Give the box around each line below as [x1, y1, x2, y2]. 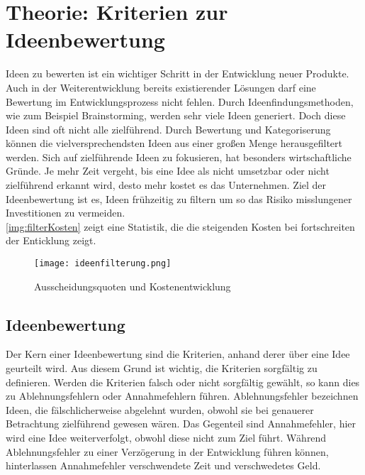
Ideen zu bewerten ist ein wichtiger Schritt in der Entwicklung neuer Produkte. [6, 66, 349, 81]
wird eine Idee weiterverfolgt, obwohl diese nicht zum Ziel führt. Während [6, 430, 327, 445]
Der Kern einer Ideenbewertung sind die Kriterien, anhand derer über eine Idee [6, 346, 350, 361]
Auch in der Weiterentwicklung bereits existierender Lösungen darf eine [6, 80, 316, 94]
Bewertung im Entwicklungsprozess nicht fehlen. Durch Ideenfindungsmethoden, [6, 94, 354, 109]
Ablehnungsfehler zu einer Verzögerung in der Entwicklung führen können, [6, 444, 329, 459]
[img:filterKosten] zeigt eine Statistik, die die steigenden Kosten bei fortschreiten [6, 219, 355, 234]
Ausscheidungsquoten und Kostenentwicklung [34, 278, 231, 293]
